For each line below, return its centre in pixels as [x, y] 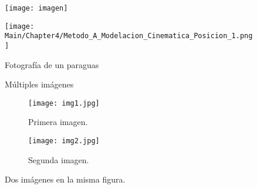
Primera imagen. [58, 122]
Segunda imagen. [59, 159]
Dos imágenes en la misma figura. [65, 179]
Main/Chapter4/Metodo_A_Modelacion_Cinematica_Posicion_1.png [129, 36]
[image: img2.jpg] [64, 141]
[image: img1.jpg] [64, 103]
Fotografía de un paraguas [52, 64]
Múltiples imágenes [39, 84]
